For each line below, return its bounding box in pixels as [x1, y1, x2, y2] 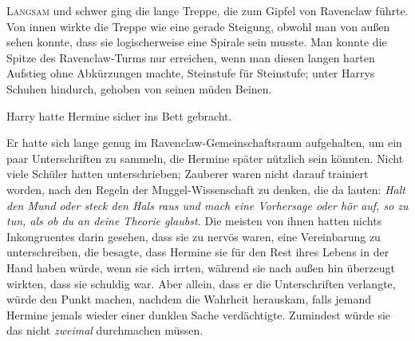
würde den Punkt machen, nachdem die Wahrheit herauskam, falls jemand [6, 291, 372, 307]
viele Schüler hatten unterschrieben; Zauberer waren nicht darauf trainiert [6, 165, 369, 182]
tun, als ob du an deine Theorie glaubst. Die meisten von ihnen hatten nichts [6, 212, 382, 229]
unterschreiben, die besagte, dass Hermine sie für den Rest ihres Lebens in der [6, 244, 389, 260]
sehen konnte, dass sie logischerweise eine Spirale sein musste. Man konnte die [6, 34, 387, 50]
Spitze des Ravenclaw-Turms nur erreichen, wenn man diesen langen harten [6, 49, 375, 65]
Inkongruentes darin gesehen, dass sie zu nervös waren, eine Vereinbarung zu [6, 228, 381, 244]
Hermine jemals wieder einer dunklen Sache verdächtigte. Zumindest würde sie [6, 306, 391, 323]
